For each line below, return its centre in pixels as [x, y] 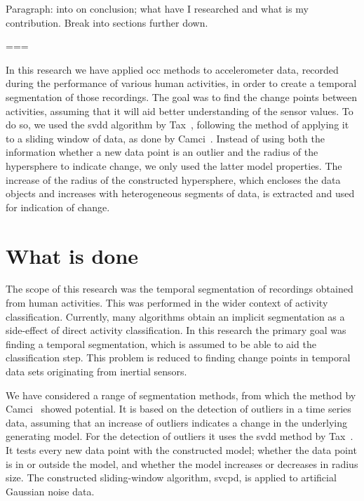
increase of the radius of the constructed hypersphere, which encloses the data [173, 179]
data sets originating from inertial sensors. [96, 371]
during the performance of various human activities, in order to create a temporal [181, 83]
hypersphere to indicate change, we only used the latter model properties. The [174, 165]
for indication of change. [58, 207]
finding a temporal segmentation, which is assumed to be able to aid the [161, 343]
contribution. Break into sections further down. [107, 22]
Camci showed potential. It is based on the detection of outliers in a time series [178, 409]
